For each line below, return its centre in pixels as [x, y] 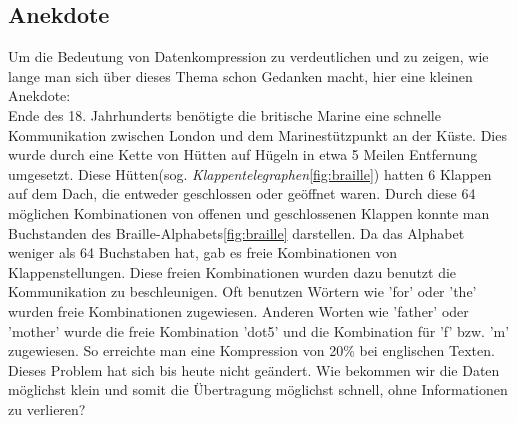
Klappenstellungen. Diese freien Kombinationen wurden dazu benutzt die [232, 271]
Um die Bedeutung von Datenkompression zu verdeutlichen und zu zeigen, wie [248, 56]
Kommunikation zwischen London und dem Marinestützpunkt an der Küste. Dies [257, 134]
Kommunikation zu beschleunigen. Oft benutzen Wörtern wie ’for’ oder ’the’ [242, 291]
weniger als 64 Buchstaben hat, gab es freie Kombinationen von [202, 252]
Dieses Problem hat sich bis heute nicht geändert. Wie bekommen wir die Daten [254, 369]
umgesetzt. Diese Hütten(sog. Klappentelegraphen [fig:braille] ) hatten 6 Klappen [250, 173]
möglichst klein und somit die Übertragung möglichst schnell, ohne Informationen [258, 389]
